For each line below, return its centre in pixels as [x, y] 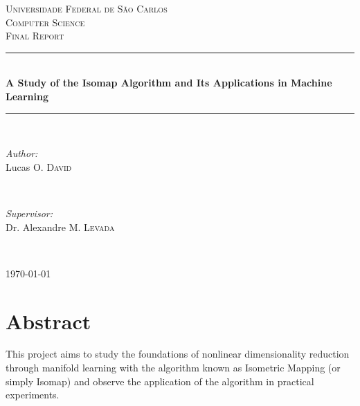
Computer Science [45, 22]
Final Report [35, 36]
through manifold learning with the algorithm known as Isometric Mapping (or [173, 368]
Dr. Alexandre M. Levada [60, 227]
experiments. [33, 395]
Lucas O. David [39, 166]
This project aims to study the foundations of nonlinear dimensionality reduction [178, 354]
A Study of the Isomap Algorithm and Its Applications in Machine [169, 83]
